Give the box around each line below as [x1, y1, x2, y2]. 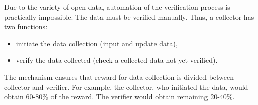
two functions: [4, 21, 48, 32]
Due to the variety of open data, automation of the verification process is [4, 2, 230, 12]
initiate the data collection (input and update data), [16, 38, 178, 48]
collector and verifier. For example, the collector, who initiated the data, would [4, 81, 248, 92]
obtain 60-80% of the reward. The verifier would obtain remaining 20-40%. [4, 91, 235, 102]
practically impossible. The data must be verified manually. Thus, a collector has [4, 11, 254, 22]
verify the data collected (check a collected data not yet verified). [16, 55, 218, 65]
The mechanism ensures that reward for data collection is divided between [4, 71, 234, 82]
